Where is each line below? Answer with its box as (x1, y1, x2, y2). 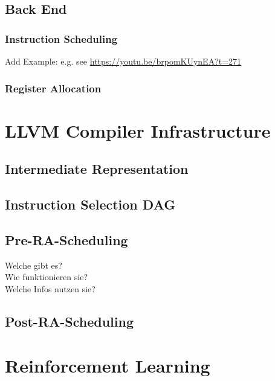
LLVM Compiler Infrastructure (5, 118, 271, 142)
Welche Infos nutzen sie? (5, 282, 95, 295)
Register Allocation (5, 80, 102, 95)
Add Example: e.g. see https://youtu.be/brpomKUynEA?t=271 (5, 55, 242, 67)
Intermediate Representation (5, 159, 189, 178)
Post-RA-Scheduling (5, 312, 134, 330)
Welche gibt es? (5, 258, 62, 271)
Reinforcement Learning (5, 353, 210, 378)
